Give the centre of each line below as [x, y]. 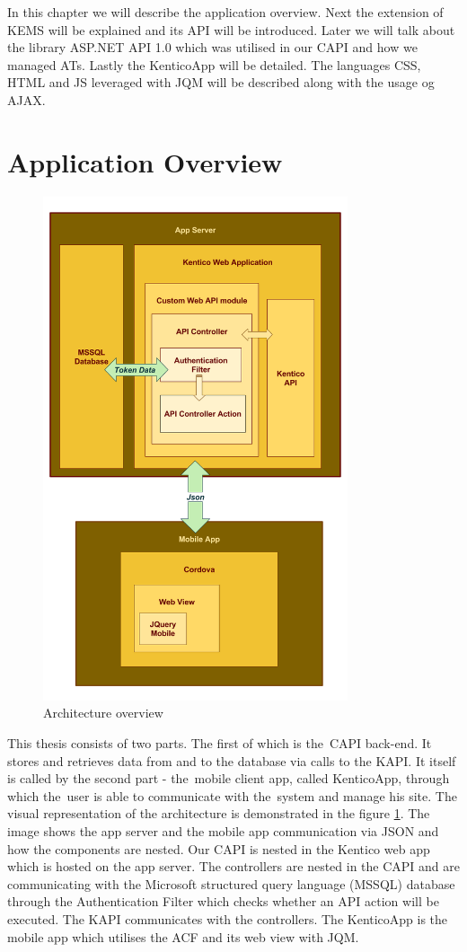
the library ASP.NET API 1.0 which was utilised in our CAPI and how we [212, 47]
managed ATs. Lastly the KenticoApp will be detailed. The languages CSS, [214, 64]
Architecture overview [103, 713]
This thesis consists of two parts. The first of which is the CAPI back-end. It [220, 742]
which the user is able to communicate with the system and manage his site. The [232, 795]
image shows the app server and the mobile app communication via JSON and [223, 830]
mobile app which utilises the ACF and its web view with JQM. [183, 936]
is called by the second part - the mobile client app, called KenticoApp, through [229, 778]
